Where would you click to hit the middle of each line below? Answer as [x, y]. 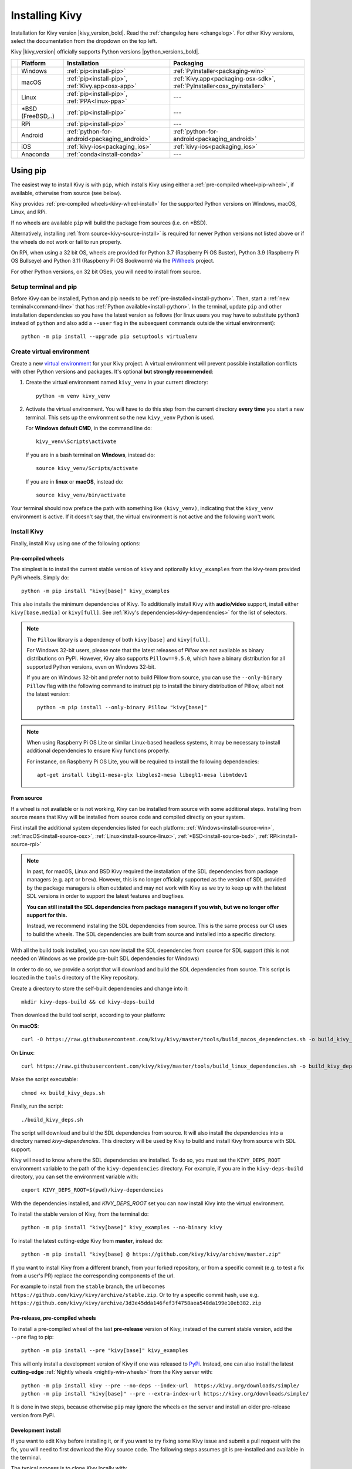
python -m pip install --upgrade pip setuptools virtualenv [109, 337]
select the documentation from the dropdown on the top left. [84, 41]
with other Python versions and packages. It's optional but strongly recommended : [112, 371]
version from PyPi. [33, 1415]
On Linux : [23, 1052]
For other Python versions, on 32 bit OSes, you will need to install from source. [106, 271]
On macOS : [25, 1026]
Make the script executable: [45, 1079]
